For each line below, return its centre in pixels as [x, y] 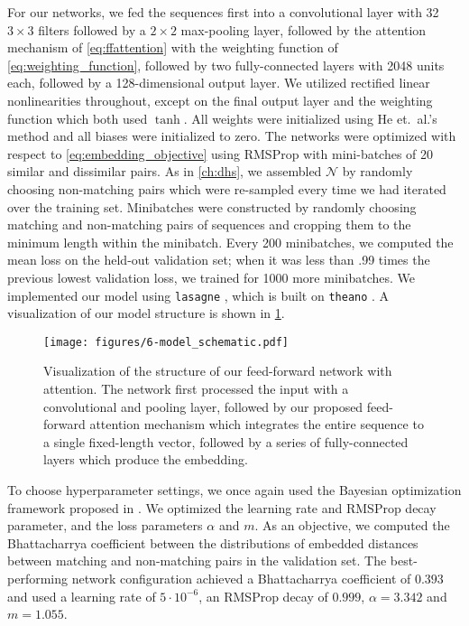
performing [37, 578]
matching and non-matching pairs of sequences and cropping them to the [209, 224]
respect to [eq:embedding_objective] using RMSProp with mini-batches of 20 [221, 153]
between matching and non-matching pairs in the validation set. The [197, 561]
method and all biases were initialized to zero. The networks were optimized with [232, 136]
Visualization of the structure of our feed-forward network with [218, 371]
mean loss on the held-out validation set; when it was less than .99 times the [219, 260]
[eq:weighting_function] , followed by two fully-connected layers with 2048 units [226, 65]
